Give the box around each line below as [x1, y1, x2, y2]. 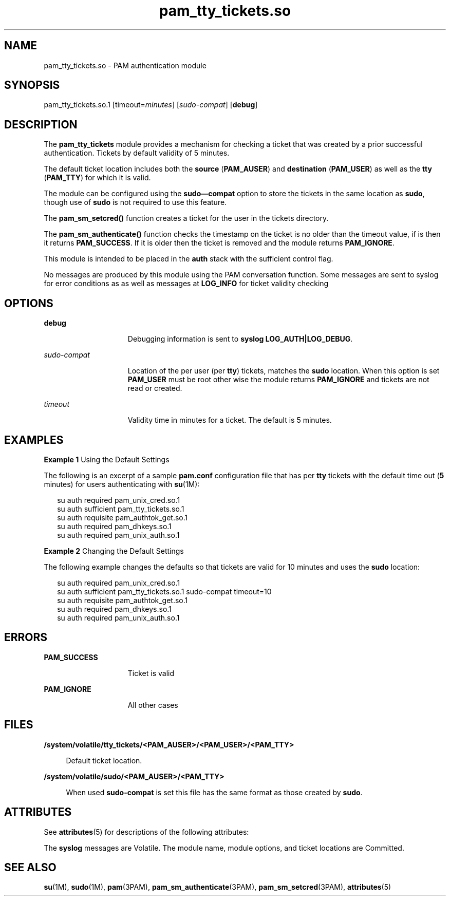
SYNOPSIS [4, 79, 60, 92]
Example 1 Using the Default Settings [44, 455, 170, 464]
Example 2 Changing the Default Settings [44, 546, 184, 555]
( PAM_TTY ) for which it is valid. [44, 173, 151, 182]
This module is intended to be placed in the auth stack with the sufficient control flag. [44, 254, 333, 264]
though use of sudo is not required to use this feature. [44, 198, 227, 207]
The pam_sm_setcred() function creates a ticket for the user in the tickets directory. [44, 214, 329, 223]
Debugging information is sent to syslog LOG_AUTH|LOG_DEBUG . [127, 334, 353, 344]
